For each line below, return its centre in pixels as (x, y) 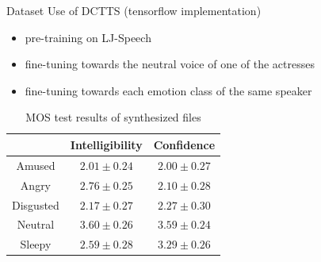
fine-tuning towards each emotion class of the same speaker (168, 90)
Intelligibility (106, 144)
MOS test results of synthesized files (113, 117)
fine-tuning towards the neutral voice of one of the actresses (170, 64)
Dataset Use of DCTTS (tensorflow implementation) (134, 10)
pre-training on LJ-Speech (88, 37)
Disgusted (36, 204)
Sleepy (36, 244)
